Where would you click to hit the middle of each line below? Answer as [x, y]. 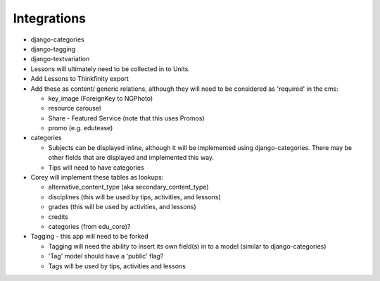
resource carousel [75, 108]
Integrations [50, 18]
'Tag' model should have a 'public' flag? [106, 256]
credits [58, 217]
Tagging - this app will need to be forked [90, 237]
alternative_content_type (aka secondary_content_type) [128, 187]
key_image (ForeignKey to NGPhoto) [101, 98]
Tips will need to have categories [96, 167]
